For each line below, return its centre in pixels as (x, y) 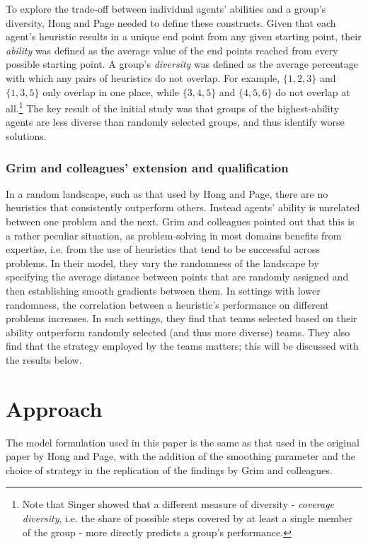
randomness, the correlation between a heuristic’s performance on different (167, 304)
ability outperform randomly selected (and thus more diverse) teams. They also (178, 332)
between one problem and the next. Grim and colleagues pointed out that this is (180, 221)
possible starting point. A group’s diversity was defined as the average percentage (182, 64)
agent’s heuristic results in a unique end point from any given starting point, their (184, 36)
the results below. (44, 359)
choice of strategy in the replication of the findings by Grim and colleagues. (169, 469)
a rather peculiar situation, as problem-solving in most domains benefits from (174, 235)
